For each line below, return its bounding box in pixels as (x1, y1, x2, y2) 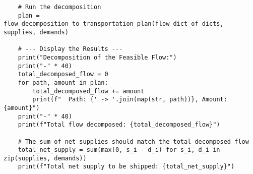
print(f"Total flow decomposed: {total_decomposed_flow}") (18, 121, 220, 129)
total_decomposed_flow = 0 (18, 71, 108, 78)
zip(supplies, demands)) (4, 154, 87, 162)
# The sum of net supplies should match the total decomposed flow (18, 138, 249, 145)
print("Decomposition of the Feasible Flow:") (18, 53, 177, 61)
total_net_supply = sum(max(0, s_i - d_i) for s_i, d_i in (18, 146, 220, 154)
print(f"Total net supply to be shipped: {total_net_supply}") (18, 163, 235, 170)
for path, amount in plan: (18, 79, 108, 86)
